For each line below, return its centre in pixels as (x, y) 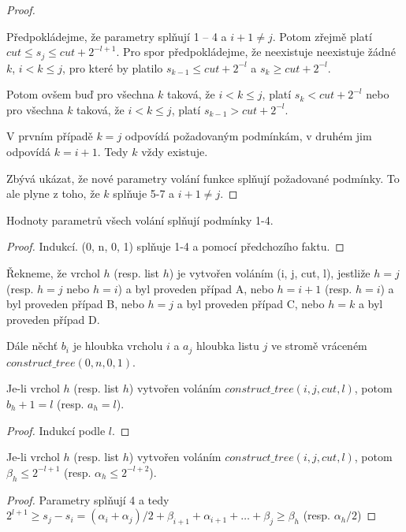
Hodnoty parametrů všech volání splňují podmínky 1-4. (140, 219)
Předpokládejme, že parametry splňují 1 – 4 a (117, 36)
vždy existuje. (175, 152)
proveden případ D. (53, 319)
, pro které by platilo (113, 67)
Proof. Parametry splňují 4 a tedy (88, 499)
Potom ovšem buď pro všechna (80, 94)
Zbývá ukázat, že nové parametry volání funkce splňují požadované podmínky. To (203, 178)
